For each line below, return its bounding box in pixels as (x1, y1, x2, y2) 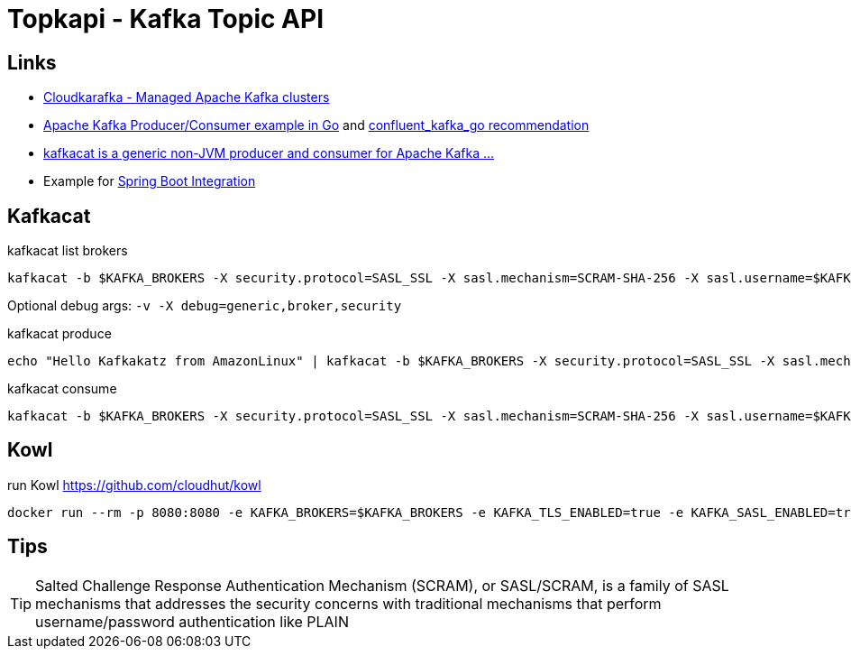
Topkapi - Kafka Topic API (7, 4, 325, 34)
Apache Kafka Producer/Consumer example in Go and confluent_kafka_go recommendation (43, 117, 590, 134)
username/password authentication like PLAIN (35, 612, 349, 631)
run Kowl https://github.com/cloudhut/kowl (7, 476, 261, 493)
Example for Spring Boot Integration (43, 173, 256, 189)
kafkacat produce (7, 326, 112, 342)
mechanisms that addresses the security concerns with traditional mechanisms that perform (35, 594, 662, 613)
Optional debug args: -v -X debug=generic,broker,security (7, 298, 402, 314)
